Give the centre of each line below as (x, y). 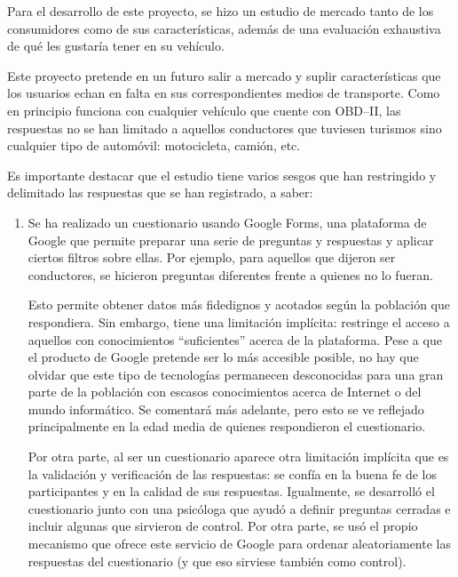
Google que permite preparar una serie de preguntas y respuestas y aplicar (231, 240)
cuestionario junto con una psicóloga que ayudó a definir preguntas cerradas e (239, 508)
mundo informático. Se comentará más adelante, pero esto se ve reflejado (226, 409)
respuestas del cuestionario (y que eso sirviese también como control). (217, 561)
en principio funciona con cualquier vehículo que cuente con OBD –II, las (204, 110)
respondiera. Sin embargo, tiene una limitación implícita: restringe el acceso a (239, 321)
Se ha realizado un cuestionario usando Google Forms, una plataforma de (227, 222)
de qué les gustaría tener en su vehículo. (116, 46)
